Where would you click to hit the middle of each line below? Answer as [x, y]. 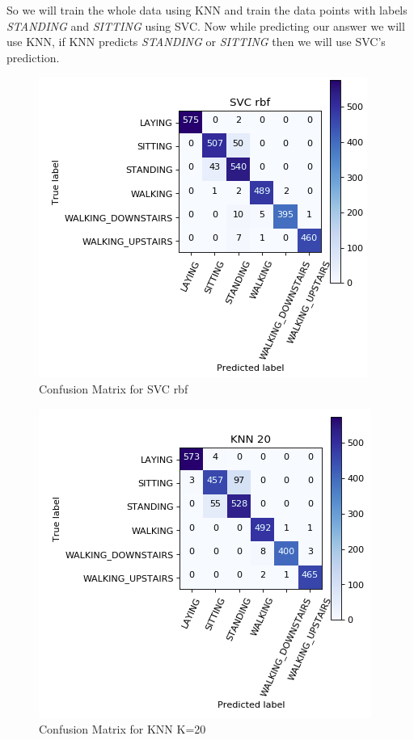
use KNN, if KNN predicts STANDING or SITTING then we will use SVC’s [196, 42]
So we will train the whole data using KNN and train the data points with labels [207, 10]
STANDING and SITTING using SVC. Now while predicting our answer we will [206, 25]
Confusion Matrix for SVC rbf [114, 388]
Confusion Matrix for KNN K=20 [123, 729]
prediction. [33, 57]
